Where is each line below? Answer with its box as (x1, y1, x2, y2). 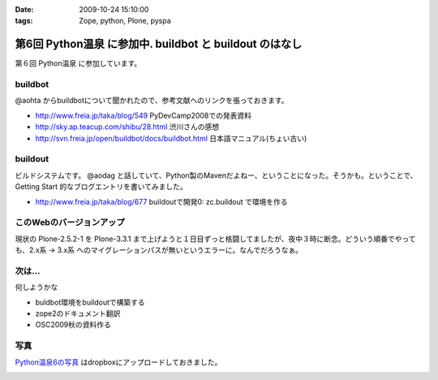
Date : (15, 5, 34, 14)
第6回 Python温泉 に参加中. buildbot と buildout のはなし (15, 37, 303, 51)
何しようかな (15, 283, 58, 292)
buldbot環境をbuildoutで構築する (35, 297, 145, 307)
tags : (15, 16, 33, 26)
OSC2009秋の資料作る (35, 320, 111, 330)
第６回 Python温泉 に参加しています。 (15, 58, 142, 68)
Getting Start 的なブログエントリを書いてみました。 (15, 182, 188, 192)
